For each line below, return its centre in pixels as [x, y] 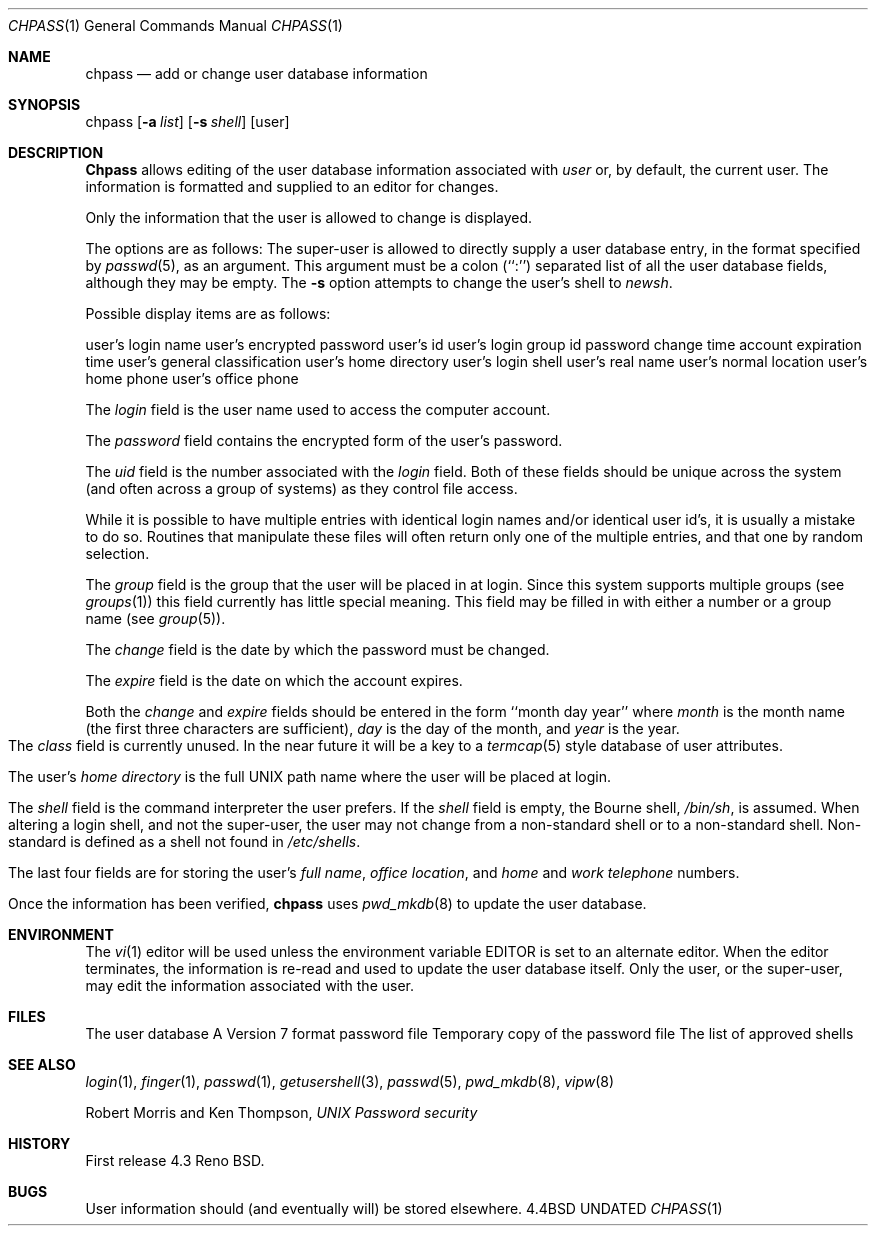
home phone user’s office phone [192, 378]
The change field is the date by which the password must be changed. [317, 649]
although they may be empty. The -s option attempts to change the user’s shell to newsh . [379, 282]
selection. [117, 553]
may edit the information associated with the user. [249, 985]
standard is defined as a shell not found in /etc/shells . [184, 841]
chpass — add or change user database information [256, 73]
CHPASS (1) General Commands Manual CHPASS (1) [175, 25]
